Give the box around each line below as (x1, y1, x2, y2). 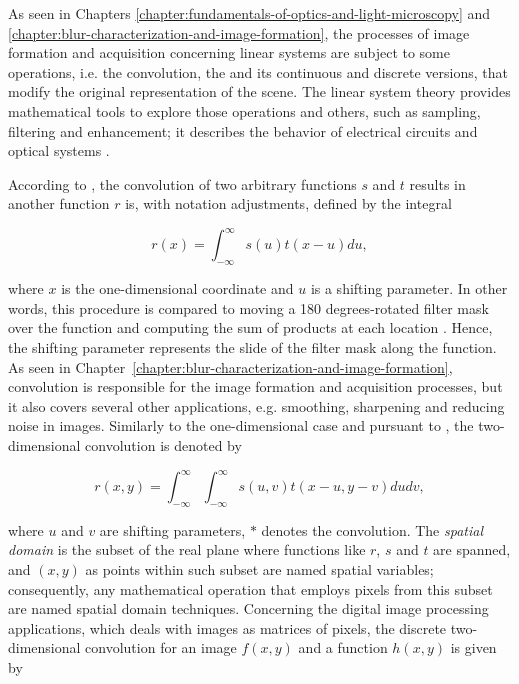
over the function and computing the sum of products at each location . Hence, (8, 317, 493, 338)
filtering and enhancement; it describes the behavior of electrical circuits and (8, 120, 478, 141)
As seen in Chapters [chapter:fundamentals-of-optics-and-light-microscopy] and (8, 3, 491, 23)
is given (450, 637, 497, 658)
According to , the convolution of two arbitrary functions (8, 173, 357, 194)
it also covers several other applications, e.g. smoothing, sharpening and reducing (8, 395, 505, 416)
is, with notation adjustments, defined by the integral (125, 193, 452, 214)
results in (409, 173, 466, 194)
